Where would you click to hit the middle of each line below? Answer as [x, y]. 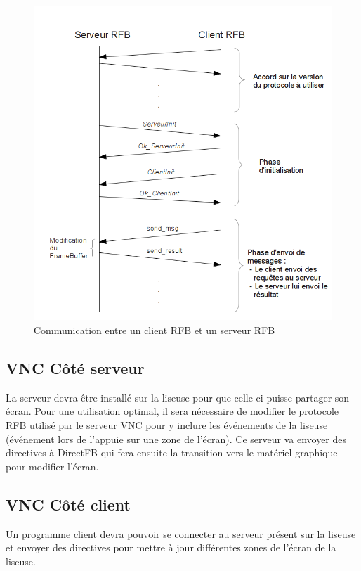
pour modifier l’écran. [52, 466]
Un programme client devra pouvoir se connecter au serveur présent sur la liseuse [181, 533]
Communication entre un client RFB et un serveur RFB [155, 329]
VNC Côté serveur [75, 367]
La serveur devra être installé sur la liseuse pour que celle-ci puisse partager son [178, 397]
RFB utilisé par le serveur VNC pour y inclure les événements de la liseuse [167, 424]
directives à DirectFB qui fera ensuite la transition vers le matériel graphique [172, 453]
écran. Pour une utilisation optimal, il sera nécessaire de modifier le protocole [172, 411]
